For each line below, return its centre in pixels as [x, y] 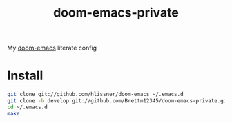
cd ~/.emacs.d [28, 107]
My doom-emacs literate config [52, 48]
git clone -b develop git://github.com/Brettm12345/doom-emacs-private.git [118, 101]
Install [25, 76]
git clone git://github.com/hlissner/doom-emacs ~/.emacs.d [96, 95]
